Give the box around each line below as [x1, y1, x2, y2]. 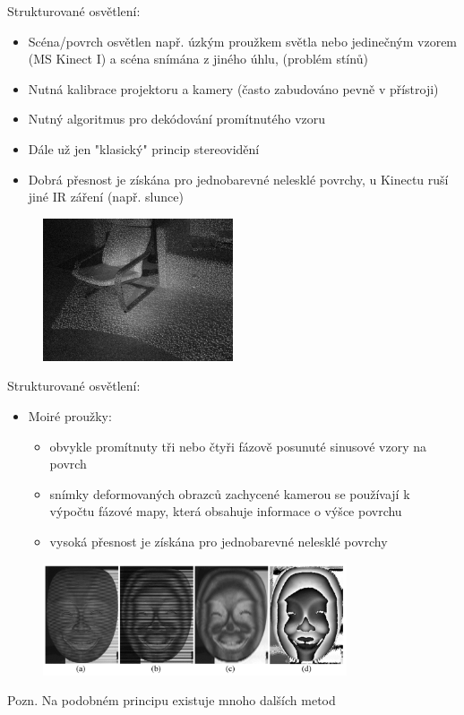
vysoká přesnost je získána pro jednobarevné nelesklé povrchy [49, 531, 388, 550]
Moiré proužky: [28, 406, 112, 425]
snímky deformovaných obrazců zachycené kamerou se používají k [49, 484, 410, 503]
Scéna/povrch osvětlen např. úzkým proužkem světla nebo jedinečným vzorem [28, 31, 458, 50]
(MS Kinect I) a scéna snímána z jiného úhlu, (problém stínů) [28, 49, 368, 68]
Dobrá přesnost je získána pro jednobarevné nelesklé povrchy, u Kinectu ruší [28, 169, 449, 188]
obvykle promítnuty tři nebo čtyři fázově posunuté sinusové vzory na [49, 436, 426, 455]
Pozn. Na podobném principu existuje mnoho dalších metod [7, 691, 336, 710]
